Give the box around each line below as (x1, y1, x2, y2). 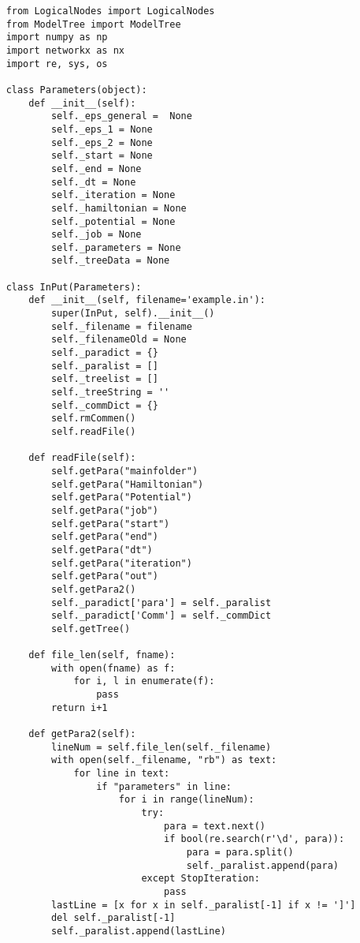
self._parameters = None (50, 241, 181, 253)
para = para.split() (186, 847, 294, 858)
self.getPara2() (50, 583, 136, 595)
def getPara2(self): (28, 728, 136, 740)
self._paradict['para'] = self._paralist (50, 597, 272, 608)
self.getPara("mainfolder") (50, 465, 199, 477)
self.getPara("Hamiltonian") (50, 478, 204, 490)
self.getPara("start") (50, 518, 170, 530)
